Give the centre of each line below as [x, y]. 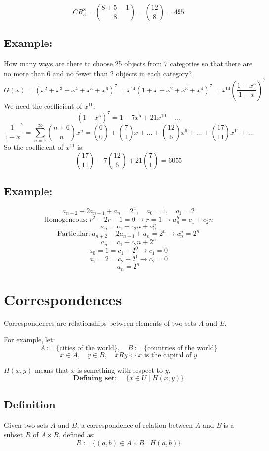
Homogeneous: [66, 220]
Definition [30, 404]
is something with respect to [120, 370]
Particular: [73, 234]
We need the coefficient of [43, 106]
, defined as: [77, 434]
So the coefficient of [34, 147]
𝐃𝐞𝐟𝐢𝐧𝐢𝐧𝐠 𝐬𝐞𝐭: [95, 379]
